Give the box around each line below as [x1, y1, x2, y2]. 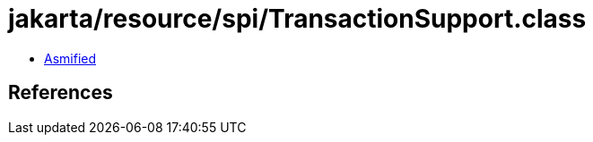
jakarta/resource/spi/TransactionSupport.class [8, 4, 587, 34]
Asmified [44, 50, 97, 66]
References [8, 81, 113, 104]
